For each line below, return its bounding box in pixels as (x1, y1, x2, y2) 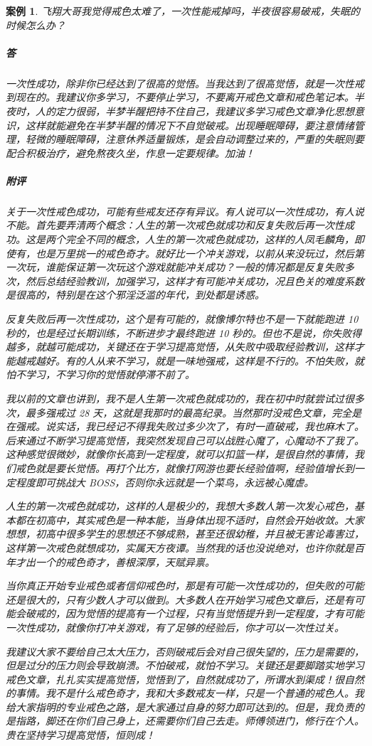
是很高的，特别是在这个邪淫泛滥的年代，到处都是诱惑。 (6, 287, 265, 302)
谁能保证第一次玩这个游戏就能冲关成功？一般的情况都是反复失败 (45, 260, 344, 275)
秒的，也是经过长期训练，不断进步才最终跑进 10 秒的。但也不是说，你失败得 (6, 325, 362, 340)
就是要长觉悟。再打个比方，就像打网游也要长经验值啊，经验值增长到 (35, 460, 354, 475)
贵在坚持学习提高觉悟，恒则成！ (6, 728, 155, 742)
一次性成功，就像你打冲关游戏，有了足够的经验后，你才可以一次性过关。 (6, 619, 344, 634)
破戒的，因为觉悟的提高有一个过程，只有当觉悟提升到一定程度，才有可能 (25, 606, 364, 621)
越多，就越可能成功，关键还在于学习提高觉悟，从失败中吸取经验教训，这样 (6, 339, 354, 354)
